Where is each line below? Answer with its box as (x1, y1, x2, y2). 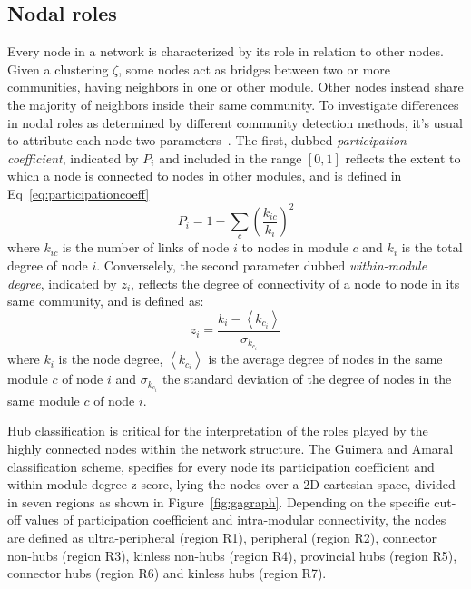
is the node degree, (58, 349, 163, 368)
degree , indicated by (7, 273, 117, 292)
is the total (401, 238, 463, 257)
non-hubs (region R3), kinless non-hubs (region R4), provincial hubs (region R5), (7, 545, 457, 564)
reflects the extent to (345, 148, 461, 167)
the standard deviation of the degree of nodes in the (162, 369, 452, 388)
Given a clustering (7, 59, 109, 78)
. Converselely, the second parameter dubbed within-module (96, 256, 427, 275)
